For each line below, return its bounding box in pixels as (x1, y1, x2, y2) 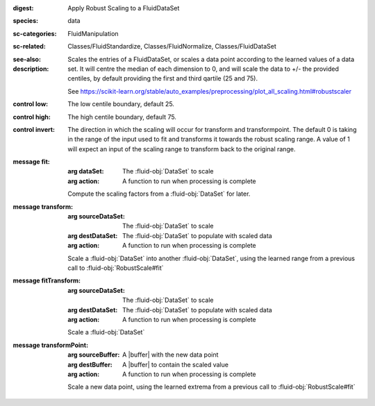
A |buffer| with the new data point (122, 350, 219, 359)
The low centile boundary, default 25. (67, 100, 175, 108)
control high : (12, 112, 51, 121)
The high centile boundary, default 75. (67, 112, 177, 121)
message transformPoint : (12, 341, 89, 349)
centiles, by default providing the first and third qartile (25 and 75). (67, 74, 258, 83)
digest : (12, 4, 34, 12)
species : (12, 17, 38, 25)
